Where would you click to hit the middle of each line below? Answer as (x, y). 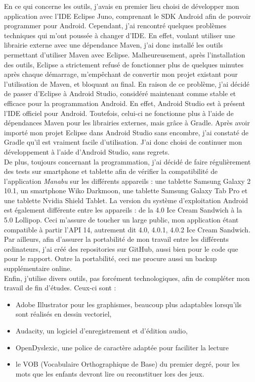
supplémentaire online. (38, 268)
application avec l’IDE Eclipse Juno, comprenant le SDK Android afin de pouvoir (127, 16)
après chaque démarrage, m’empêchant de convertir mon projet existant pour (121, 74)
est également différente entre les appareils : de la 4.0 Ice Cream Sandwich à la (123, 210)
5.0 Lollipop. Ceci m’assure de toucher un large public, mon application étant (121, 220)
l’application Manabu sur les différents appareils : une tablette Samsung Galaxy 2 (127, 181)
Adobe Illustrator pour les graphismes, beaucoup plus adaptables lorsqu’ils (128, 304)
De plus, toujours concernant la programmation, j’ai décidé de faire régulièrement (127, 161)
